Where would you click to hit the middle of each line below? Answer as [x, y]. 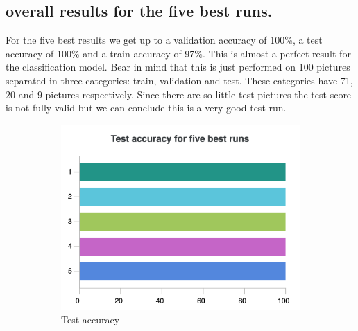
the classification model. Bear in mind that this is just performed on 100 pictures [178, 67]
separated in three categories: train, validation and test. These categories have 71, [179, 80]
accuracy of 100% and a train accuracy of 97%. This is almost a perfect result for [178, 53]
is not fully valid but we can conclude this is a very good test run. [146, 108]
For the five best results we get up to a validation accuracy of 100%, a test [164, 40]
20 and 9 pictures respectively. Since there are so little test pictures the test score [179, 94]
